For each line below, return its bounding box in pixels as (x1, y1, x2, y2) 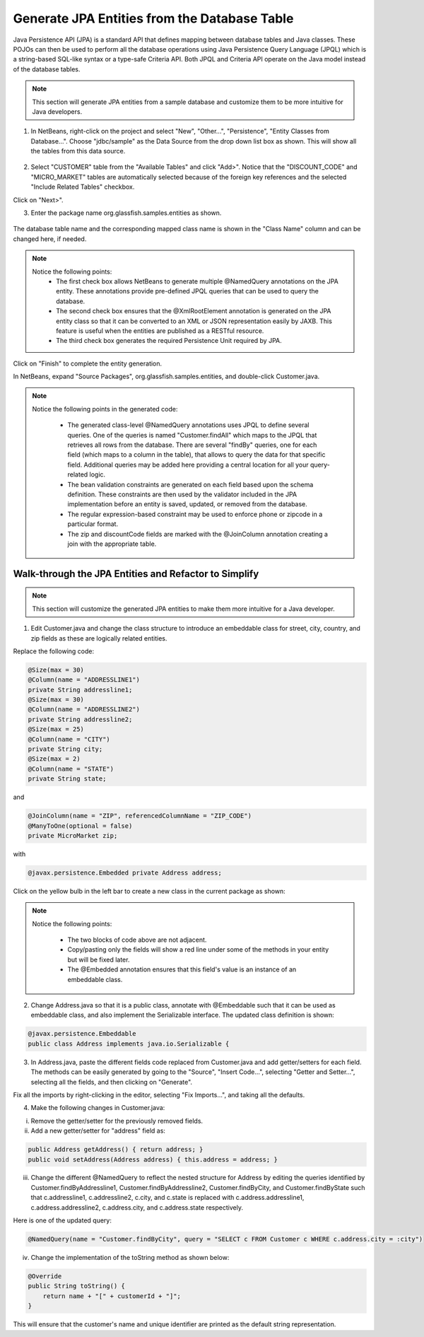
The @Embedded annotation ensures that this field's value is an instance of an (67, 965, 297, 974)
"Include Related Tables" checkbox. (30, 182, 135, 191)
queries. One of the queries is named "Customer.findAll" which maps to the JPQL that (67, 431, 317, 439)
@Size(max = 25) (28, 725, 85, 733)
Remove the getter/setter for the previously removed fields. (30, 1116, 204, 1125)
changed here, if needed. (13, 234, 87, 243)
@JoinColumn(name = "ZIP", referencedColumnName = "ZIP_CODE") (28, 812, 252, 820)
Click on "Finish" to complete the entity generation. (13, 359, 163, 368)
